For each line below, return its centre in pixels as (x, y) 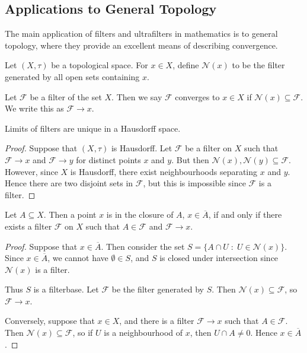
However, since (31, 171)
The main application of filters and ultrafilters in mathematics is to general (141, 34)
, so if (83, 333)
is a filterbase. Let (66, 289)
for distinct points (108, 159)
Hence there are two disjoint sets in (69, 183)
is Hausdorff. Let (142, 148)
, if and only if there (245, 214)
